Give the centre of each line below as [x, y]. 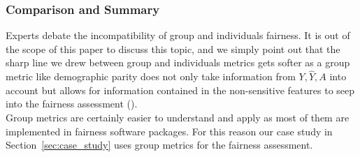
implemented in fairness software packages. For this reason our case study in [169, 131]
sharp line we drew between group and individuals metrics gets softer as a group [178, 62]
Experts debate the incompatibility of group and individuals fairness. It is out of [178, 35]
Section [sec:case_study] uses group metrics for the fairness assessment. [159, 145]
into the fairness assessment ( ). [72, 104]
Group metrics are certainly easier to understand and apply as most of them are [178, 117]
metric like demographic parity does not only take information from [151, 76]
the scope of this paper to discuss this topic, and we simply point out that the [173, 48]
